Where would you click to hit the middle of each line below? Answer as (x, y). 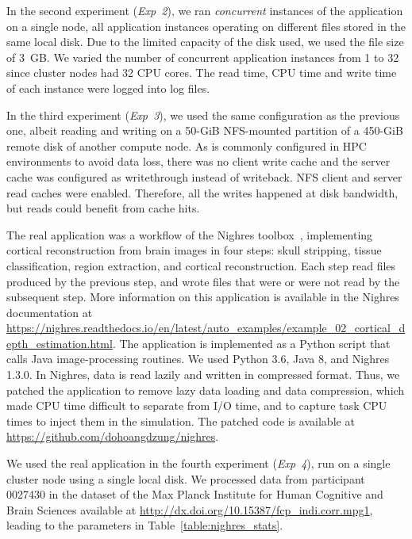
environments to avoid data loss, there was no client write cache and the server (198, 161)
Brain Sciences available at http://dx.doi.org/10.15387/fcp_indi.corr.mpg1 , (190, 509)
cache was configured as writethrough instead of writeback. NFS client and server (204, 176)
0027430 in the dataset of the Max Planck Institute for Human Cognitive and (195, 494)
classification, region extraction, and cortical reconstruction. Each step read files (201, 265)
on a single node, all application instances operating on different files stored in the (206, 26)
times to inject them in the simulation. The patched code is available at (181, 420)
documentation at (50, 312)
